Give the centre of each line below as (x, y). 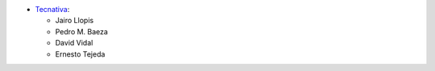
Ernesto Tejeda (80, 54)
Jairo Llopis (75, 21)
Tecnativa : (52, 9)
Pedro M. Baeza (82, 31)
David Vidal (74, 43)
